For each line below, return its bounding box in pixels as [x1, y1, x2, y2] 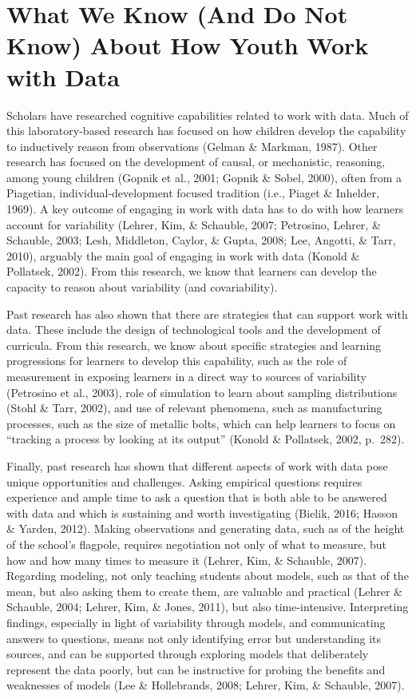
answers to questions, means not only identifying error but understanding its [6, 629, 381, 646]
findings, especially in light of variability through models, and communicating [6, 614, 386, 630]
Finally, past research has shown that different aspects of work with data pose [6, 457, 388, 474]
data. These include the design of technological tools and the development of [6, 321, 381, 338]
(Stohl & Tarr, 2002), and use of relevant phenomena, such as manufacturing [6, 399, 382, 416]
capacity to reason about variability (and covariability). [6, 279, 278, 296]
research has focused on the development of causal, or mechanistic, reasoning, [6, 153, 386, 170]
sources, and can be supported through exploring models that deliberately [6, 645, 369, 662]
